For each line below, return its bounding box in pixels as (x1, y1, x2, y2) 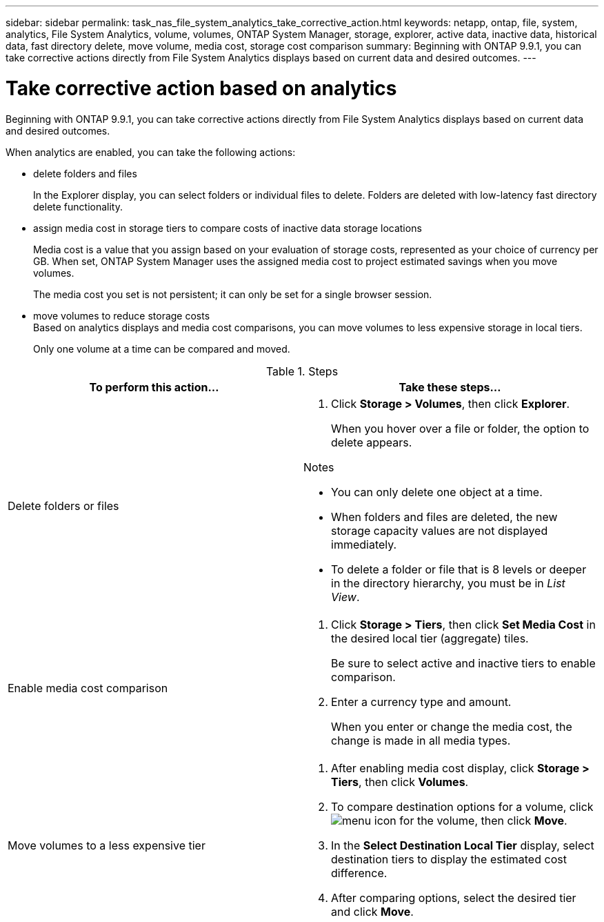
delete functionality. (33, 200, 123, 213)
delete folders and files (33, 167, 137, 179)
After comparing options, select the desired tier (331, 890, 576, 905)
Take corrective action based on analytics (6, 76, 397, 100)
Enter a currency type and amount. (331, 694, 512, 709)
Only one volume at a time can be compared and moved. (33, 342, 290, 355)
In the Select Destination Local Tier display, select (331, 838, 594, 852)
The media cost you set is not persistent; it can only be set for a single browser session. (33, 288, 432, 300)
